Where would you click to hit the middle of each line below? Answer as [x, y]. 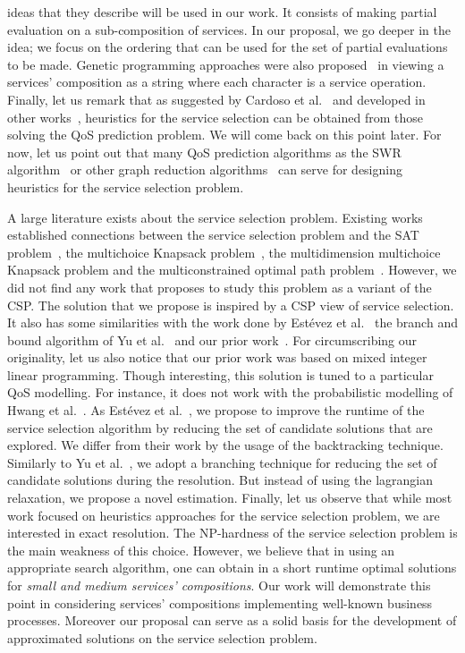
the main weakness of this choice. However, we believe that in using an [201, 550]
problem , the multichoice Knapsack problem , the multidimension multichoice [224, 252]
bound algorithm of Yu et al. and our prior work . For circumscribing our [212, 339]
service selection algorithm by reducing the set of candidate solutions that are [220, 427]
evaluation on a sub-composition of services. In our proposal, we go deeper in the [229, 29]
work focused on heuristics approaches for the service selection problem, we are [224, 515]
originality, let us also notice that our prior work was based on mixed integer [217, 357]
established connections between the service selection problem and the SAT [213, 235]
